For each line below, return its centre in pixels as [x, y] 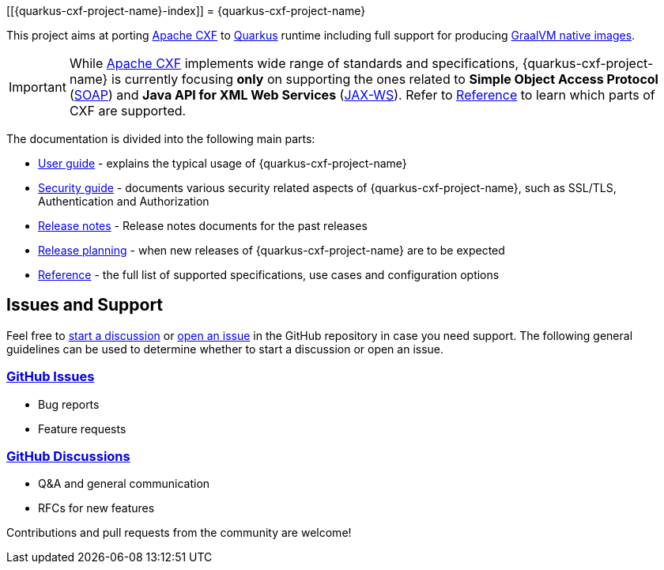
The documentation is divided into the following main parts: [161, 139]
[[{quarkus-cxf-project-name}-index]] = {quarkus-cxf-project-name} [186, 11]
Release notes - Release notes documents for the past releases [203, 226]
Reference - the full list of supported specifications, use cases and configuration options [269, 275]
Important [38, 87]
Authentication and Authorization [124, 201]
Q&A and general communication [124, 484]
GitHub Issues [51, 377]
